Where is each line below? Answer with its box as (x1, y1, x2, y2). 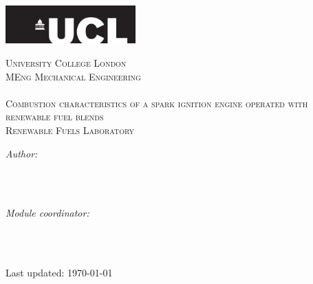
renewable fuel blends (6, 109, 104, 124)
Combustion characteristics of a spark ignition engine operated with (6, 96, 308, 110)
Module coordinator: (6, 206, 89, 220)
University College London (6, 55, 127, 69)
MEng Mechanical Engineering (6, 69, 141, 83)
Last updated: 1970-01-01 (6, 265, 113, 280)
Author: (6, 146, 38, 160)
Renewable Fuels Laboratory (6, 122, 134, 137)
